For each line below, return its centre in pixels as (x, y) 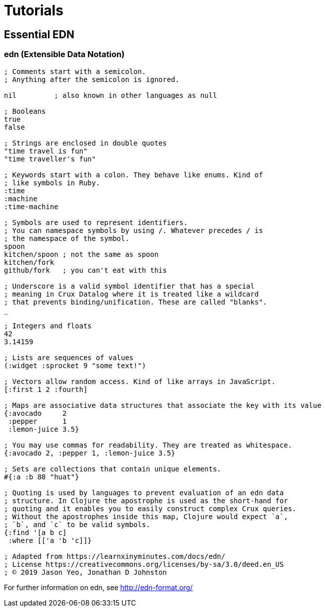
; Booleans (25, 111)
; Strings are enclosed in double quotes (85, 143)
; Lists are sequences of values (69, 357)
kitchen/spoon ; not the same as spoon (81, 254)
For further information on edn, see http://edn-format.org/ (98, 587)
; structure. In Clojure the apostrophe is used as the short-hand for (146, 500)
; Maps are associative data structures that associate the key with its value (163, 405)
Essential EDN (39, 34)
